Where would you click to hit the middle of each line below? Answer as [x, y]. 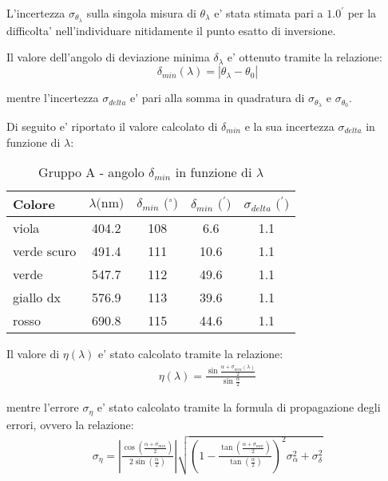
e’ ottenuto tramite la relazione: [305, 57]
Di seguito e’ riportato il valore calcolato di [112, 126]
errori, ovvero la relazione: [70, 424]
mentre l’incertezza [53, 98]
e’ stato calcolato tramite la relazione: [191, 354]
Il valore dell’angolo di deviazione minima [108, 57]
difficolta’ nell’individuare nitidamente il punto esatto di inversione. [171, 30]
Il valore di [33, 354]
